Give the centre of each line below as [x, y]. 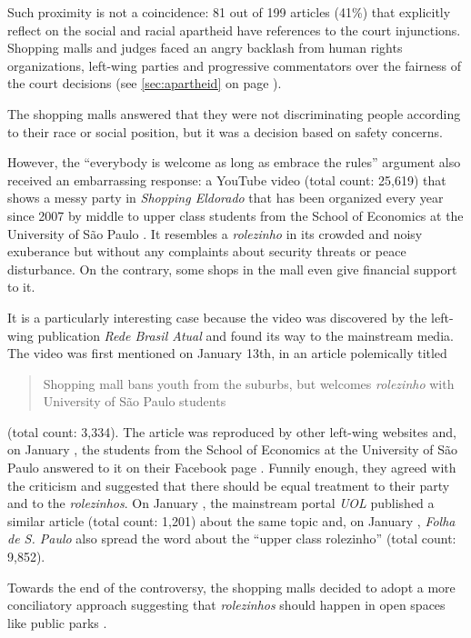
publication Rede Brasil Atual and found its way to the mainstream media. [246, 335]
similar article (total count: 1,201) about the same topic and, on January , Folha [231, 520]
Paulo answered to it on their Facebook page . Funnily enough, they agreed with [232, 468]
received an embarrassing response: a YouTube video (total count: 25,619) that [227, 179]
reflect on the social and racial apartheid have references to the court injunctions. [234, 30]
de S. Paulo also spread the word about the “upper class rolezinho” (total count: [232, 538]
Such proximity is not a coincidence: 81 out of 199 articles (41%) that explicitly [229, 12]
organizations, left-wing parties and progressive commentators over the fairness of [234, 65]
